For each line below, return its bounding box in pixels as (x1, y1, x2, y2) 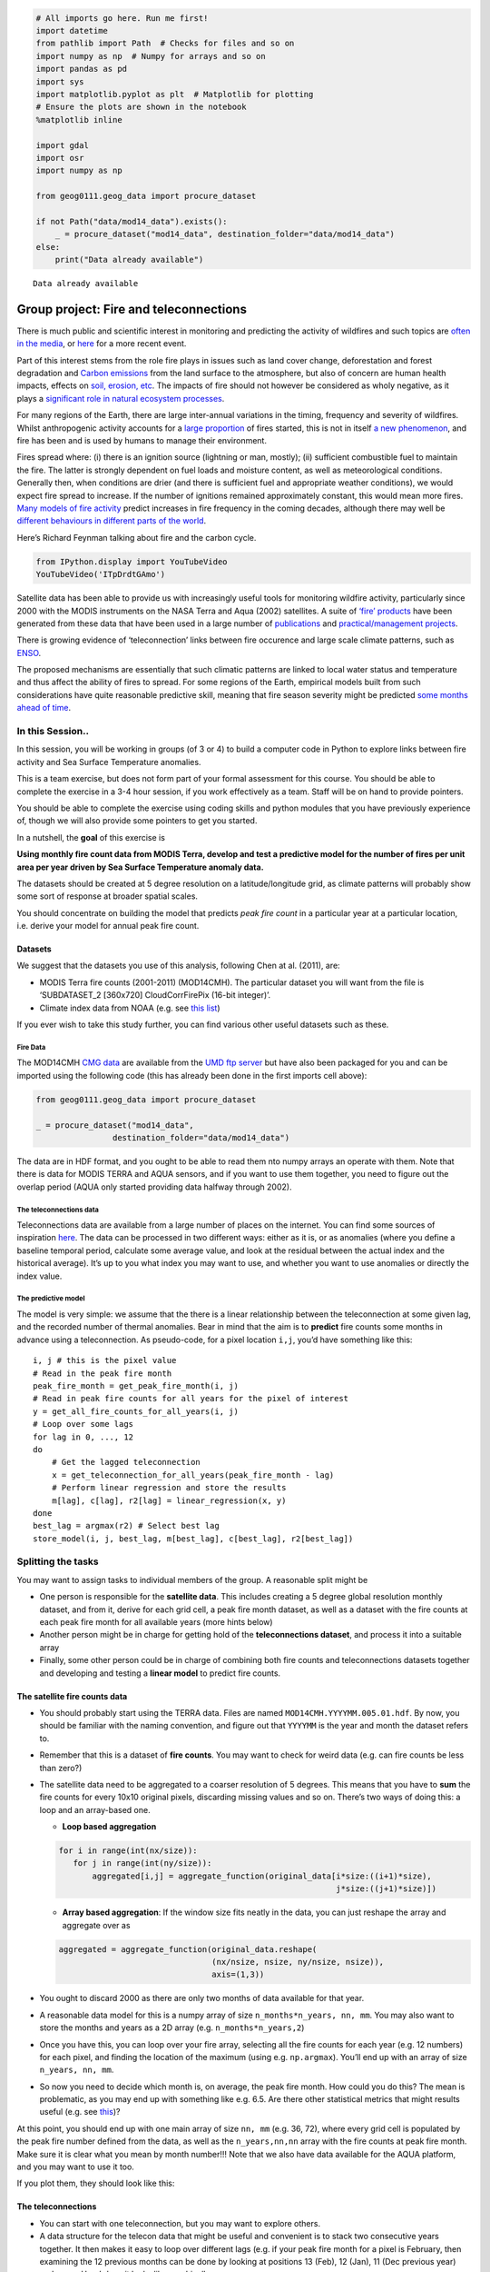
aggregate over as (62, 1919, 131, 1930)
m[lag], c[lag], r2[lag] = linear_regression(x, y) (51, 1495, 287, 1506)
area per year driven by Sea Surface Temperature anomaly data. (16, 862, 264, 872)
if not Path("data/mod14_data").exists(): (35, 216, 228, 226)
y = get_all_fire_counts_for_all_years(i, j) (33, 1406, 240, 1417)
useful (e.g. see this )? (39, 2107, 121, 2118)
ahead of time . (16, 703, 72, 713)
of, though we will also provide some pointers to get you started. (16, 815, 258, 826)
